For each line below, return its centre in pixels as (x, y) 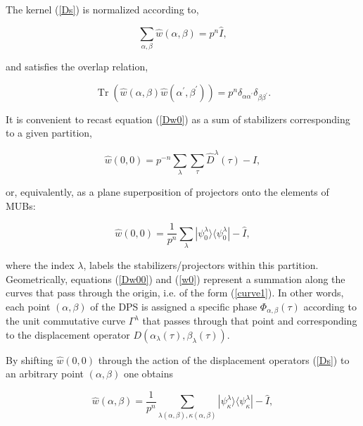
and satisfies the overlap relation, (77, 67)
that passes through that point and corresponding (250, 321)
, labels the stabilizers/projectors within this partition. (201, 264)
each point (28, 306)
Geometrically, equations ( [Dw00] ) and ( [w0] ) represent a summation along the (176, 278)
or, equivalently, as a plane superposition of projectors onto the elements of (167, 191)
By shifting (30, 359)
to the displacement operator (68, 334)
